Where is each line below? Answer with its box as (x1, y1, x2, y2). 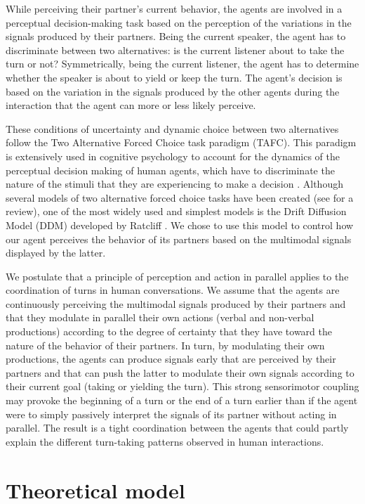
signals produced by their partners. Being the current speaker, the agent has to (6, 29, 346, 44)
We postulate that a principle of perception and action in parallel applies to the (6, 269, 349, 283)
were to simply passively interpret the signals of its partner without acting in (6, 406, 337, 421)
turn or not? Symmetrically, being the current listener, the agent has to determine (6, 56, 359, 71)
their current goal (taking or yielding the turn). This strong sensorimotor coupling (6, 379, 359, 394)
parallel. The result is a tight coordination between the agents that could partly (6, 420, 349, 435)
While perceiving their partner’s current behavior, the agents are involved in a (6, 1, 343, 15)
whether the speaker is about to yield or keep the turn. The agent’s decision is (6, 70, 343, 84)
